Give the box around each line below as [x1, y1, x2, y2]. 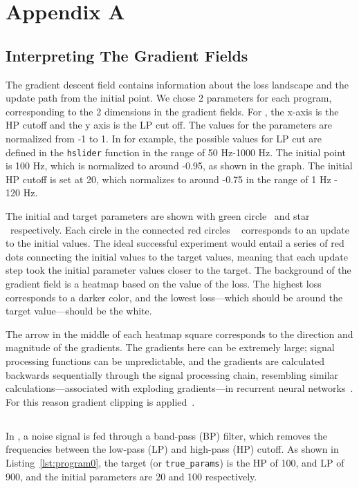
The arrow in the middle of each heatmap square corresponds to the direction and [6, 326, 353, 341]
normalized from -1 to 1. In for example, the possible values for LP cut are [6, 131, 322, 145]
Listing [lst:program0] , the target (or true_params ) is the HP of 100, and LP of [6, 455, 344, 469]
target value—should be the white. [6, 303, 152, 318]
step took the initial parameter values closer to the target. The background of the [6, 263, 351, 277]
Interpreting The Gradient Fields [6, 44, 248, 66]
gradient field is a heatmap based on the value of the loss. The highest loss [6, 276, 322, 290]
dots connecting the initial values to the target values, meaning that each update [6, 249, 348, 263]
